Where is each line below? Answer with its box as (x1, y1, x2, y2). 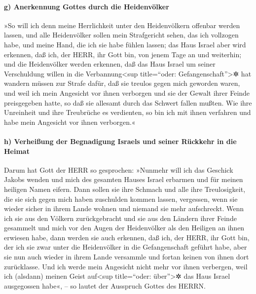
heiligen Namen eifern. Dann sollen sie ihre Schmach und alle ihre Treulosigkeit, (4, 184, 246, 194)
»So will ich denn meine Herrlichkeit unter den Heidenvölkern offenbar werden (4, 20, 240, 30)
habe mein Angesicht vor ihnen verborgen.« (4, 116, 136, 127)
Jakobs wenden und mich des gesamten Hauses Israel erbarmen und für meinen (4, 174, 243, 184)
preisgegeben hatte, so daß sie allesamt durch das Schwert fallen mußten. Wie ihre (4, 97, 252, 108)
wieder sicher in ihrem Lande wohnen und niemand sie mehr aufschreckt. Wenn (4, 203, 244, 214)
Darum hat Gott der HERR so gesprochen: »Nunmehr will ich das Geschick (4, 164, 233, 175)
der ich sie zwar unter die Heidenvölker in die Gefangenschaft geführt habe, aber (4, 242, 247, 252)
